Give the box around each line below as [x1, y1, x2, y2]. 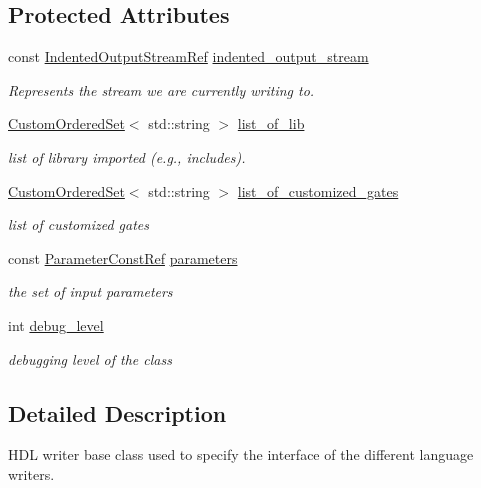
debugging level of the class [8, 348, 172, 369]
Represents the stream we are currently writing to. [8, 79, 315, 100]
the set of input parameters [8, 281, 173, 302]
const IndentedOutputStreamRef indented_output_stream [8, 46, 369, 67]
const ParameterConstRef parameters [8, 247, 238, 268]
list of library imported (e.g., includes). [8, 146, 246, 167]
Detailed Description [8, 397, 227, 428]
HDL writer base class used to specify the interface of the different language [8, 444, 474, 465]
